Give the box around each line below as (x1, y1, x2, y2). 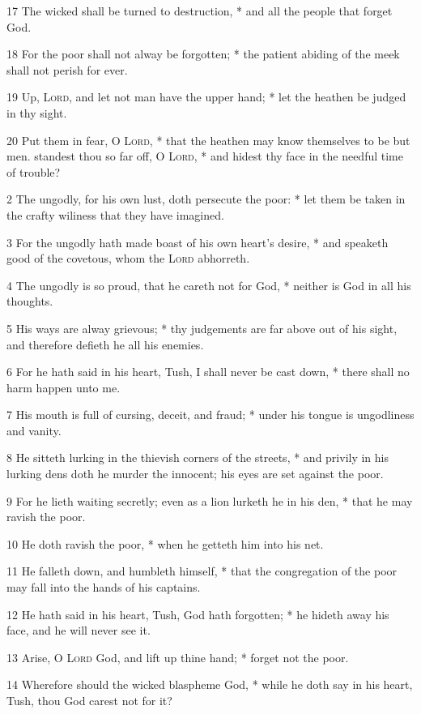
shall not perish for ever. (6, 61, 128, 78)
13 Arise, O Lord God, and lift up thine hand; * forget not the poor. (6, 648, 349, 665)
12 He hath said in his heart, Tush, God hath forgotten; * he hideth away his (6, 605, 389, 622)
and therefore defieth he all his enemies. (6, 336, 204, 353)
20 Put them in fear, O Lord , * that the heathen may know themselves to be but (6, 131, 410, 148)
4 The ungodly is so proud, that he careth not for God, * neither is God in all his (6, 276, 411, 293)
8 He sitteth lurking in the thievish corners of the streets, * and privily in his (6, 449, 389, 466)
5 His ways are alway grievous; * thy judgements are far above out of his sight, (6, 319, 398, 336)
